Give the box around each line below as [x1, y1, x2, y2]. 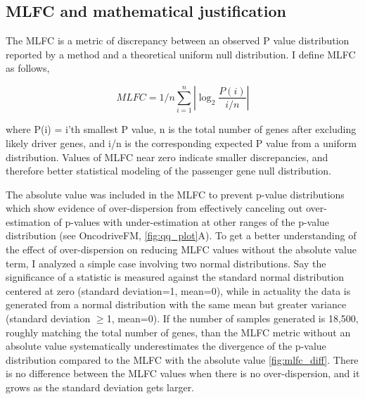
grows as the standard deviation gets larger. [6, 380, 195, 394]
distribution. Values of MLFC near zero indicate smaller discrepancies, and [6, 149, 328, 164]
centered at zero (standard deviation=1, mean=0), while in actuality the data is [6, 283, 351, 298]
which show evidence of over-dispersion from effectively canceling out [6, 201, 303, 215]
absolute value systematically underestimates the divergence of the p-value [6, 338, 326, 353]
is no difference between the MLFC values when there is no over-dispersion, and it [6, 366, 360, 381]
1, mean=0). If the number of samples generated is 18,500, [106, 311, 359, 326]
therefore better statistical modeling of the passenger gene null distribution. [6, 163, 331, 178]
